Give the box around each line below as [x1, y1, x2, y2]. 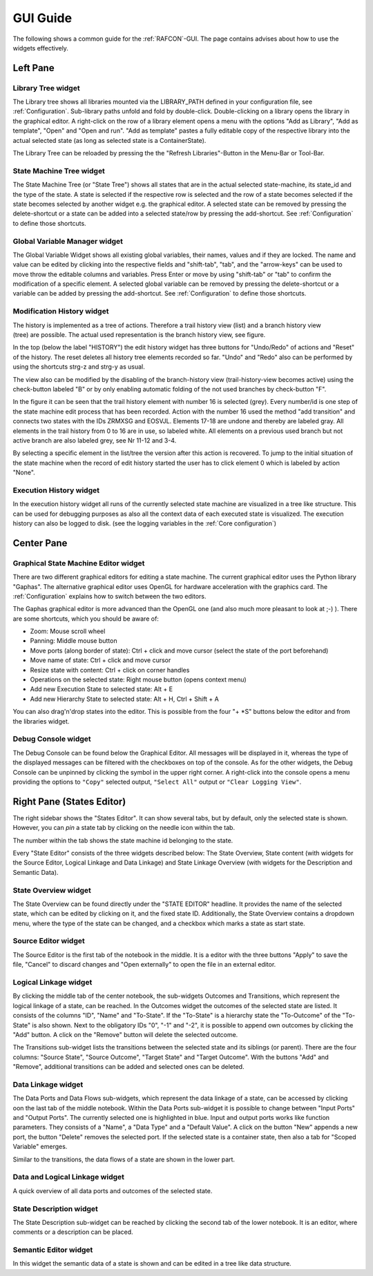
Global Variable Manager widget [12, 236, 124, 246]
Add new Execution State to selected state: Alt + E [30, 685, 173, 693]
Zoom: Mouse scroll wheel [30, 627, 106, 635]
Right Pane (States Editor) [12, 795, 126, 807]
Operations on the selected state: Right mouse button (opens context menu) [30, 675, 247, 684]
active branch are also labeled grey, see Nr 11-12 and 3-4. [12, 436, 177, 445]
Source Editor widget [12, 936, 86, 946]
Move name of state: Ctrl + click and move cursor [30, 656, 171, 664]
